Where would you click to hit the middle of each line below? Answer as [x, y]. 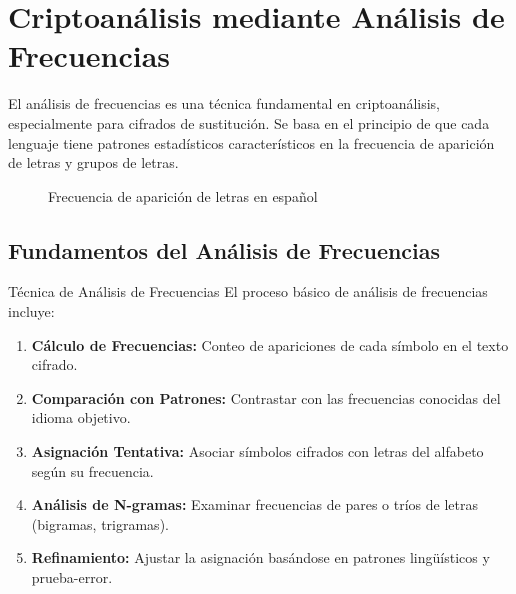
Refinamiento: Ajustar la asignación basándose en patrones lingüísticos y [260, 557]
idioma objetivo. [81, 417]
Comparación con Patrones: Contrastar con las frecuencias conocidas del [266, 397]
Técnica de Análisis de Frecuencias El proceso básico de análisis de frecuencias [248, 291]
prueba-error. [72, 577]
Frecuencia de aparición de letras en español [183, 195]
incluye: [31, 311]
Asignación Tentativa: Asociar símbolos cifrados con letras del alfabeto [257, 451]
